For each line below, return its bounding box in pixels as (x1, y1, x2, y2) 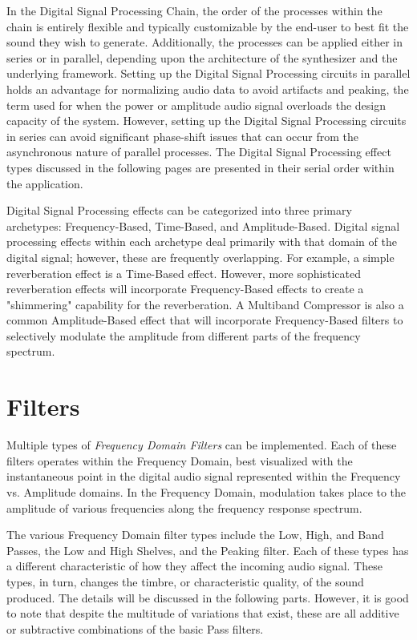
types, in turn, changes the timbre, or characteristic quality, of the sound (6, 573, 364, 590)
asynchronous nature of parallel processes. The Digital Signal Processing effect (6, 143, 391, 160)
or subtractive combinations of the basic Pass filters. (6, 620, 264, 637)
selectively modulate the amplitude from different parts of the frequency (6, 327, 361, 344)
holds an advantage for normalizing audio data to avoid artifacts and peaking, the (6, 80, 409, 97)
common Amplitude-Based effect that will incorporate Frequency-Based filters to (6, 312, 403, 328)
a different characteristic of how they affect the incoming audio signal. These (6, 557, 383, 574)
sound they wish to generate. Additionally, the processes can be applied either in (6, 34, 403, 50)
